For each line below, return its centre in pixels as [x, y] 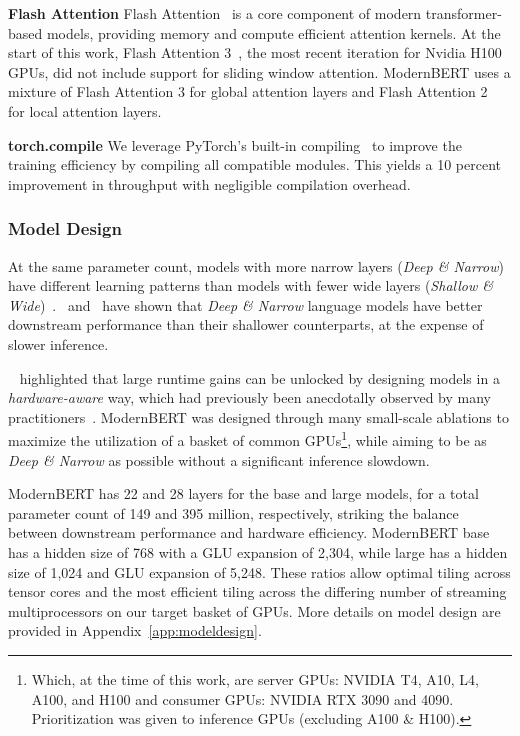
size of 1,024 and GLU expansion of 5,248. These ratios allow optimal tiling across [259, 571]
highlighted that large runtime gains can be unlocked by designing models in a [259, 377]
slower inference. [58, 343]
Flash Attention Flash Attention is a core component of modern [215, 13]
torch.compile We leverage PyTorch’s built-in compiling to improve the [235, 144]
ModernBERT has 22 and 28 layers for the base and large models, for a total [243, 493]
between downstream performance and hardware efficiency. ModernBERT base [249, 532]
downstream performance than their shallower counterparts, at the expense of [246, 324]
